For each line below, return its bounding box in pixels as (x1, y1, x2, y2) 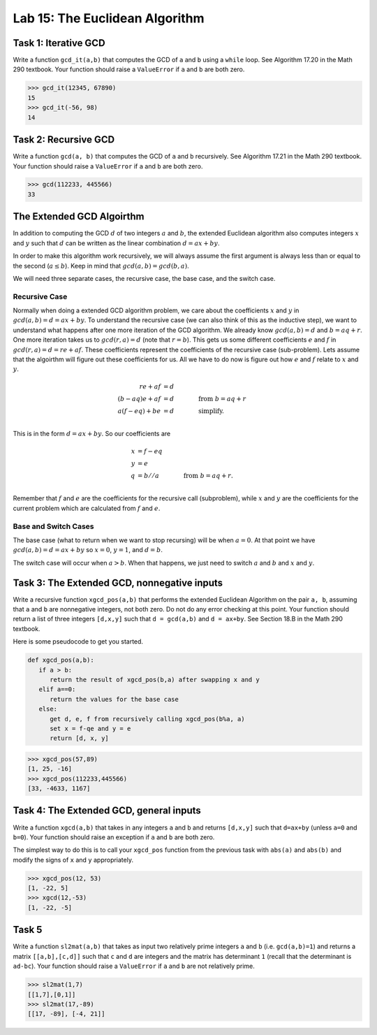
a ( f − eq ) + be (117, 407, 161, 415)
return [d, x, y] (50, 734, 110, 742)
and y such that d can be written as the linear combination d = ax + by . (13, 238, 220, 247)
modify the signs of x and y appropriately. (13, 855, 134, 864)
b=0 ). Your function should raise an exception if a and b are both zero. (13, 832, 215, 841)
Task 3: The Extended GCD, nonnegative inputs (13, 577, 223, 588)
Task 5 (13, 924, 43, 936)
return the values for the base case (50, 695, 179, 703)
